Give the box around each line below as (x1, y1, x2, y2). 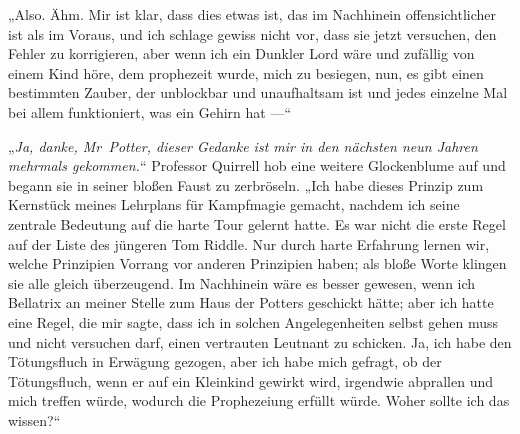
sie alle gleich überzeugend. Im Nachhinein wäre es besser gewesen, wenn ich (8, 272, 476, 293)
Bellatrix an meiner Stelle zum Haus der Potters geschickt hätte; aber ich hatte (8, 292, 494, 313)
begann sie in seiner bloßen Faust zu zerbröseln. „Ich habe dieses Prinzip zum (8, 174, 484, 195)
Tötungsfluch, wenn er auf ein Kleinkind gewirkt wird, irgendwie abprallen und (8, 370, 493, 391)
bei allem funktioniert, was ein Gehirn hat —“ (8, 101, 291, 122)
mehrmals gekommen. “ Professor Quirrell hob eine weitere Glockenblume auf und (8, 155, 506, 176)
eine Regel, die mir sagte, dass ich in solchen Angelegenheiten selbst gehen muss (8, 311, 498, 332)
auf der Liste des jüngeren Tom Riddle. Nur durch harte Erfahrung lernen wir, (8, 233, 490, 254)
